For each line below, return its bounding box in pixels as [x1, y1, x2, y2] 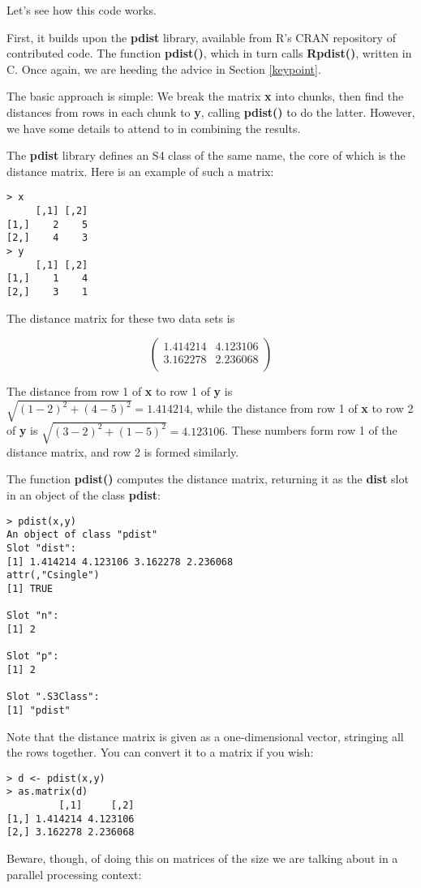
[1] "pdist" [6, 704, 71, 716]
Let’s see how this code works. [6, 2, 157, 18]
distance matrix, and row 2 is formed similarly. [6, 443, 239, 460]
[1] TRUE [6, 582, 54, 594]
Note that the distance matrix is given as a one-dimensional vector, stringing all [6, 727, 404, 744]
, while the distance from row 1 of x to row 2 [190, 400, 414, 417]
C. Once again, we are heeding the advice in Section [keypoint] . [6, 60, 321, 77]
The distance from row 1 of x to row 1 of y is [6, 383, 233, 400]
